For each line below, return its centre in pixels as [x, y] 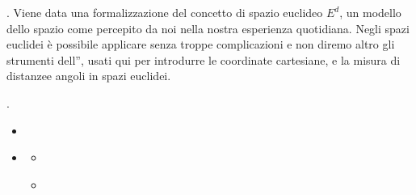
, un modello [370, 12]
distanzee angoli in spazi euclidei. [89, 76]
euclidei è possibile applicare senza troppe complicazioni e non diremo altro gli [201, 44]
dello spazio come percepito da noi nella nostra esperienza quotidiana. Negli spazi [208, 28]
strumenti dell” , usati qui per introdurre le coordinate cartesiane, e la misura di [204, 59]
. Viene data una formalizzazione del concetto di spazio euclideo [165, 12]
